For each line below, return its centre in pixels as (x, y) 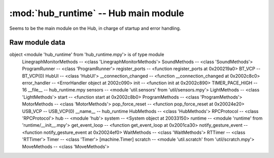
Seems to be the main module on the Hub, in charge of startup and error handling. (95, 28)
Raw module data (37, 43)
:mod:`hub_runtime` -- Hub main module (97, 13)
